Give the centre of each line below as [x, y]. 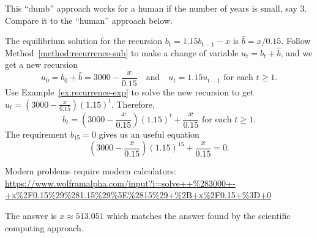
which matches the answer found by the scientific [199, 215]
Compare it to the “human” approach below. [89, 20]
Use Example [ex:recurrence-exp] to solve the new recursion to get [129, 92]
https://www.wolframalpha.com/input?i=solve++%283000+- [120, 183]
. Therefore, [133, 104]
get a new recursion [42, 65]
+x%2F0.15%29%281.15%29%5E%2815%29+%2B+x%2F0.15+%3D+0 [138, 195]
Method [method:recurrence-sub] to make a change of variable [122, 52]
